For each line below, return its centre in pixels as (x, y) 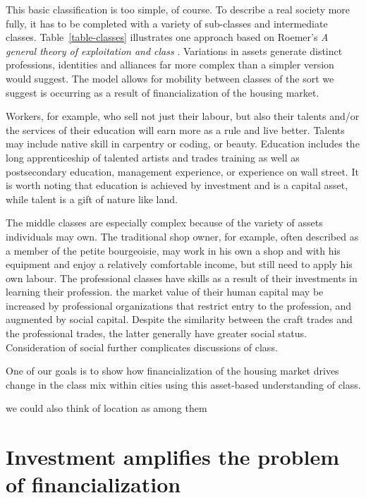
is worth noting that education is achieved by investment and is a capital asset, (177, 185)
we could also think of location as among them (106, 408)
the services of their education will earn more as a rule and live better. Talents (175, 129)
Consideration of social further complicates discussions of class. (142, 347)
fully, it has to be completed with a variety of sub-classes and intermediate (167, 23)
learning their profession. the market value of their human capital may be (165, 292)
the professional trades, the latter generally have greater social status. (156, 333)
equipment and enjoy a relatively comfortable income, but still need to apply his (179, 264)
